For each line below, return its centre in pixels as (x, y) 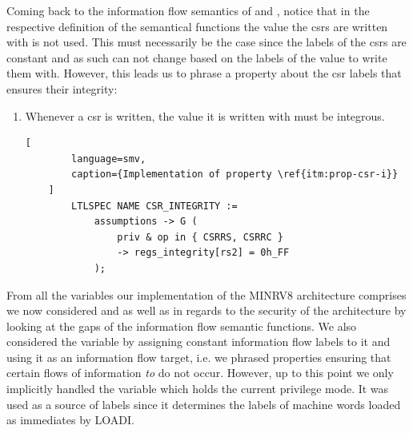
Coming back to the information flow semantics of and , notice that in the (188, 10)
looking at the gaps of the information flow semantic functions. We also (182, 326)
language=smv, (109, 159)
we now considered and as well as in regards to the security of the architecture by (206, 310)
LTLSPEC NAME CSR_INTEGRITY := (154, 206)
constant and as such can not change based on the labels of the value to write (197, 57)
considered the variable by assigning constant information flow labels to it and (198, 342)
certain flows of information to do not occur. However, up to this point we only (200, 373)
